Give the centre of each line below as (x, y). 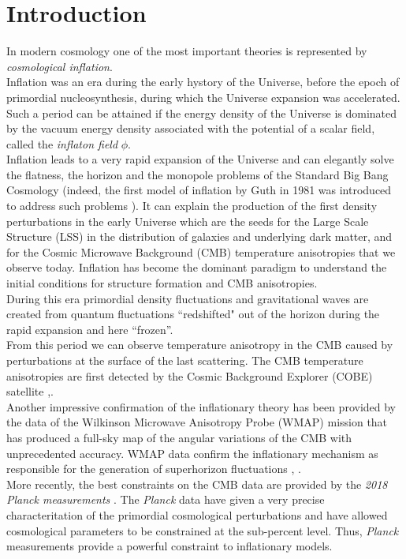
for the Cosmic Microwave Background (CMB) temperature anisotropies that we (201, 251)
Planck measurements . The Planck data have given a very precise (166, 499)
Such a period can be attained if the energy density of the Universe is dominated (202, 113)
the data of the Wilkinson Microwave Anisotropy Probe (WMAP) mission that (197, 422)
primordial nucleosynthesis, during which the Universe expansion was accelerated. (203, 97)
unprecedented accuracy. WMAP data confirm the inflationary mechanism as (192, 453)
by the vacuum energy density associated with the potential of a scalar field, (191, 128)
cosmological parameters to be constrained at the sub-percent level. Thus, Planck (203, 530)
